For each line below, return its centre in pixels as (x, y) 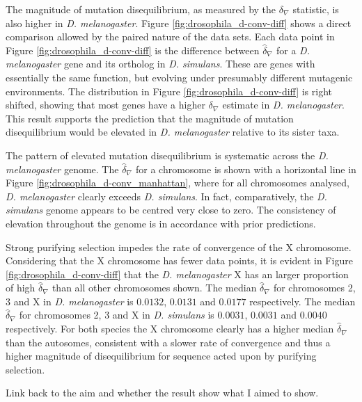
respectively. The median (302, 301)
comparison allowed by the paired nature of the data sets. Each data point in (170, 37)
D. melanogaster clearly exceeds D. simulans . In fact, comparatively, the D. (166, 196)
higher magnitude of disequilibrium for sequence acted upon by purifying (161, 356)
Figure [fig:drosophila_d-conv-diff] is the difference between (133, 50)
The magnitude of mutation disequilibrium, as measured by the (141, 9)
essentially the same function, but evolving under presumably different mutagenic (179, 77)
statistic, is (316, 9)
